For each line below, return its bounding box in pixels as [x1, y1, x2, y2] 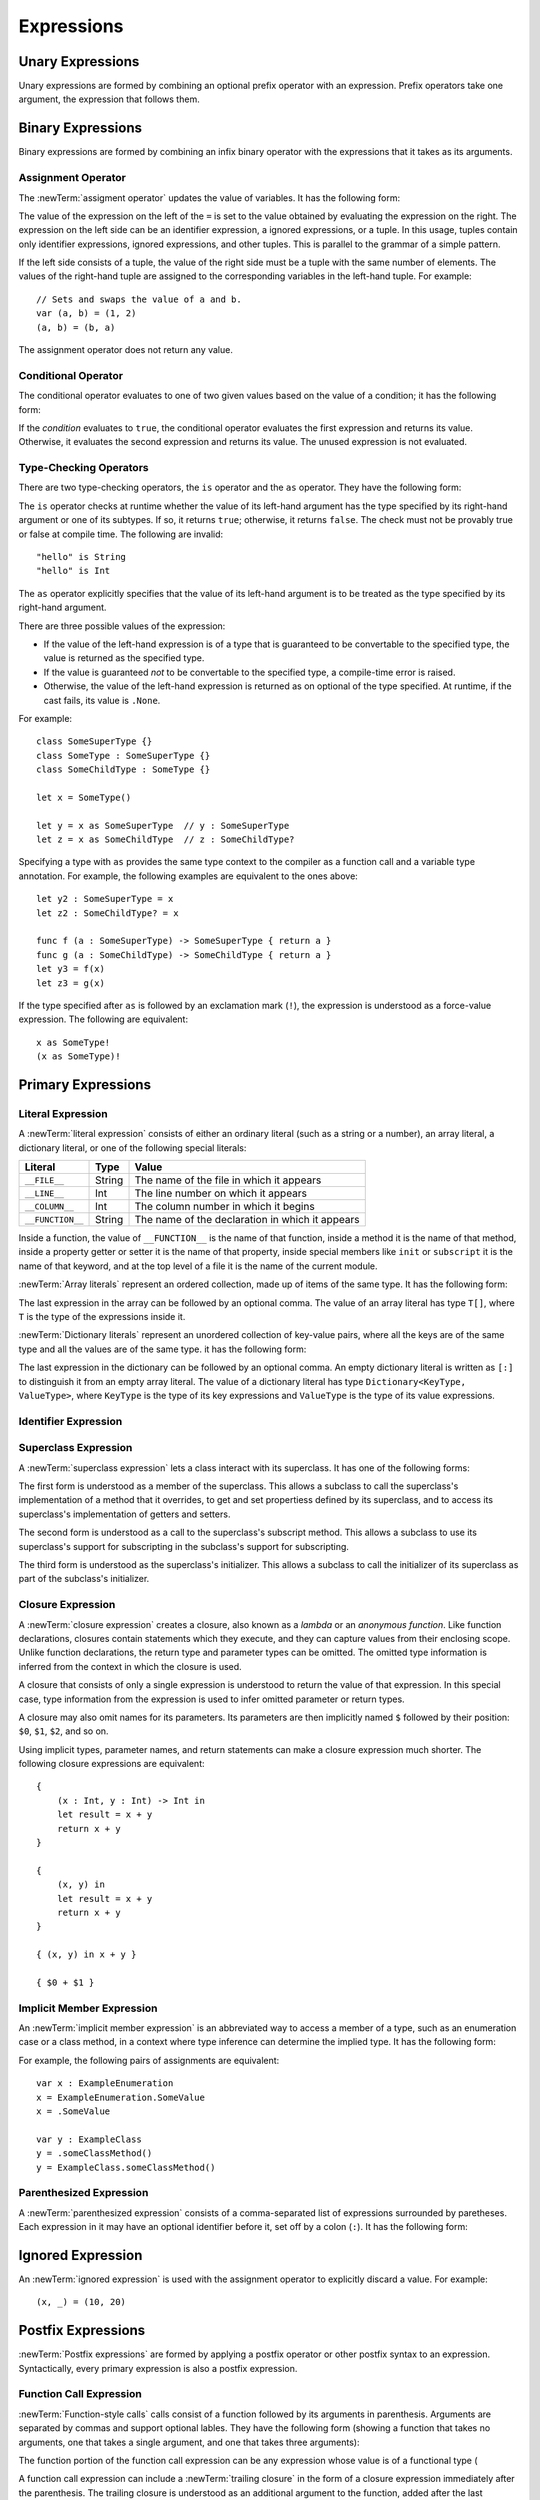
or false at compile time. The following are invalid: [18, 528, 224, 540]
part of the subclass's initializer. [18, 1573, 150, 1585]
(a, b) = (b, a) [36, 321, 116, 333]
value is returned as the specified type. [43, 652, 205, 664]
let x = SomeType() [36, 791, 132, 803]
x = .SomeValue [36, 2106, 111, 2117]
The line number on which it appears [134, 1186, 307, 1200]
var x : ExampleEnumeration [36, 2078, 174, 2089]
